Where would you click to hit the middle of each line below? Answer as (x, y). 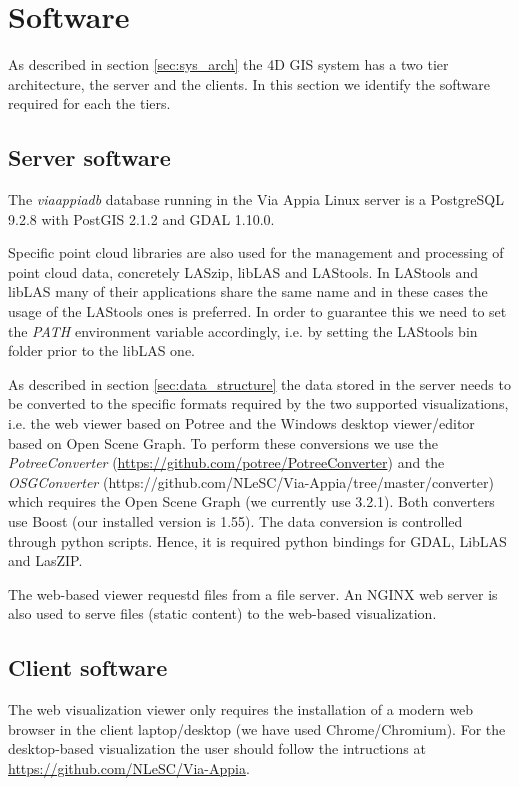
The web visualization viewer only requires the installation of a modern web (241, 709)
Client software (88, 667)
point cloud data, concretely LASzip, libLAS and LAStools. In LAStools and (243, 271)
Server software (89, 157)
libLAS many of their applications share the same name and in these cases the (248, 291)
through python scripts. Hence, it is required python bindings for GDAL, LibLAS (257, 540)
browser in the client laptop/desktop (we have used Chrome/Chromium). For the (257, 728)
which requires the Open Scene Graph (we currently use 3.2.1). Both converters (251, 501)
